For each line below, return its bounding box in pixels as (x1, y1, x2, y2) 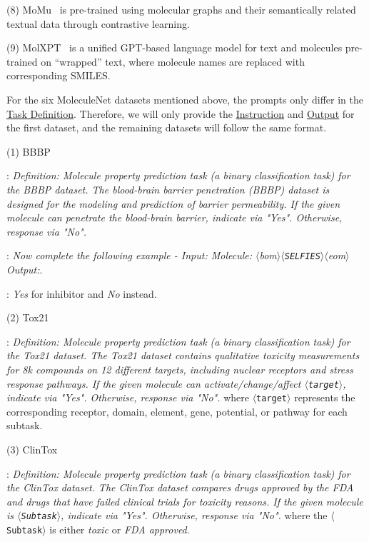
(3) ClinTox (6, 442, 58, 457)
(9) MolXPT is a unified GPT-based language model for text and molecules (6, 40, 343, 55)
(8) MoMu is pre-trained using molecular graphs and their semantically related (6, 2, 356, 16)
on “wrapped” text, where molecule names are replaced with (41, 54, 305, 69)
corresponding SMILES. (6, 68, 111, 83)
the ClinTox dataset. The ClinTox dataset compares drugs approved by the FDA (6, 480, 354, 495)
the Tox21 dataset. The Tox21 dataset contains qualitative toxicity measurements (6, 348, 360, 363)
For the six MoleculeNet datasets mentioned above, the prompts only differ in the (6, 91, 363, 106)
